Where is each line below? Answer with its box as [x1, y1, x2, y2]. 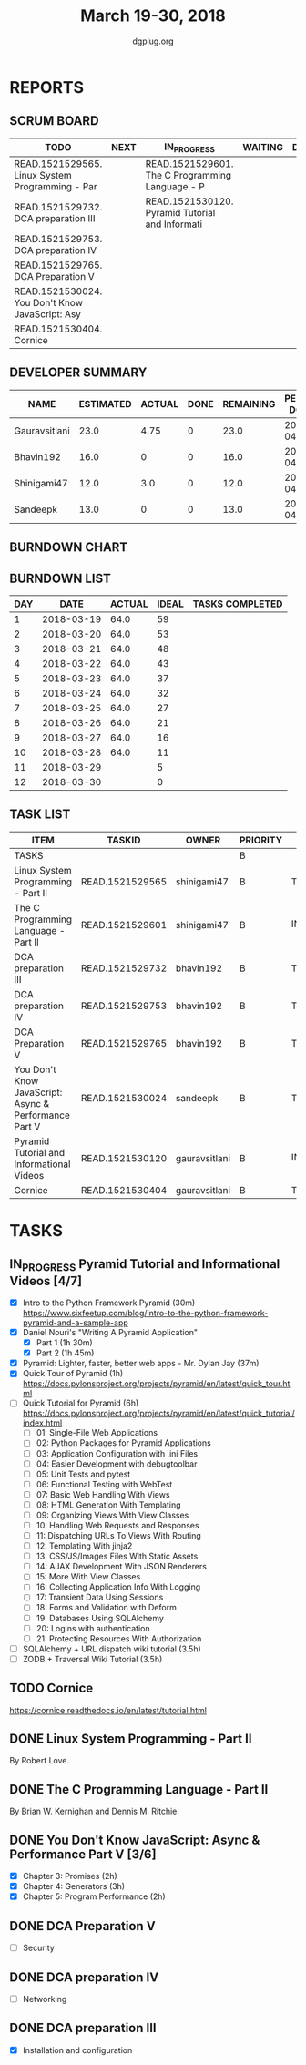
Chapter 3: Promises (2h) [22, 1871, 118, 1882]
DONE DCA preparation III [9, 2020, 157, 2036]
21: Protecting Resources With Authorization [36, 1632, 202, 1644]
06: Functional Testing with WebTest [36, 1478, 173, 1489]
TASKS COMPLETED [192, 598, 283, 610]
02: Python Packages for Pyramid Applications [36, 1437, 211, 1448]
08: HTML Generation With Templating [36, 1499, 181, 1510]
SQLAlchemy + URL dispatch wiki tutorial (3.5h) [22, 1643, 202, 1654]
